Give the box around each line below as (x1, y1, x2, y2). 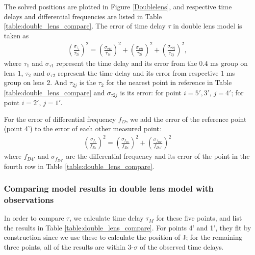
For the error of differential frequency (4, 113, 116, 124)
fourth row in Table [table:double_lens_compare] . (4, 161, 154, 171)
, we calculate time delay (69, 213, 144, 223)
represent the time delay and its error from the (56, 57, 197, 68)
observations (4, 193, 54, 205)
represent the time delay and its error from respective (57, 67, 219, 78)
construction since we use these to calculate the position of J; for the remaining (4, 232, 242, 242)
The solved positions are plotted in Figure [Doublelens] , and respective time (4, 1, 232, 11)
